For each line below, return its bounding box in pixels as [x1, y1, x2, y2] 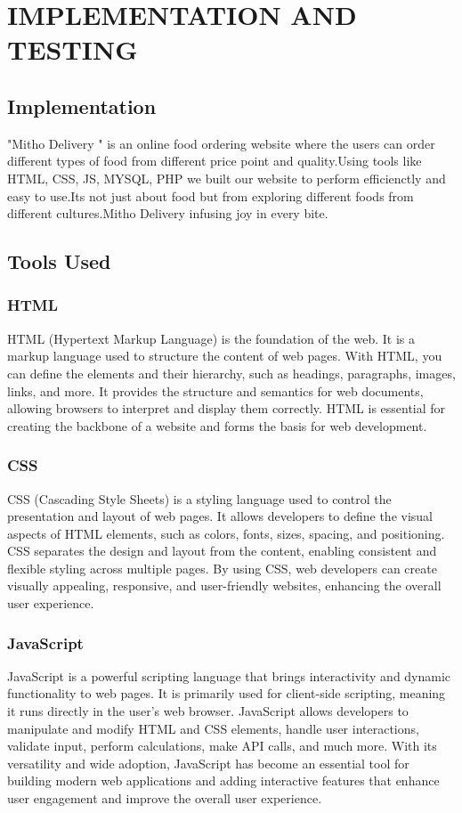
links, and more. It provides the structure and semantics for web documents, [7, 381, 424, 400]
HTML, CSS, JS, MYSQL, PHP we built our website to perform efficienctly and [7, 168, 446, 187]
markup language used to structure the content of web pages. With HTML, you [7, 346, 442, 365]
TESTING [7, 31, 138, 68]
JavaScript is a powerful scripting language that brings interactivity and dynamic [7, 666, 451, 685]
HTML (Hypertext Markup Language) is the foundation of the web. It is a [7, 329, 415, 347]
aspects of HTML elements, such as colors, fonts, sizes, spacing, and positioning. [7, 524, 445, 542]
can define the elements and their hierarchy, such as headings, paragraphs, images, [7, 363, 456, 382]
